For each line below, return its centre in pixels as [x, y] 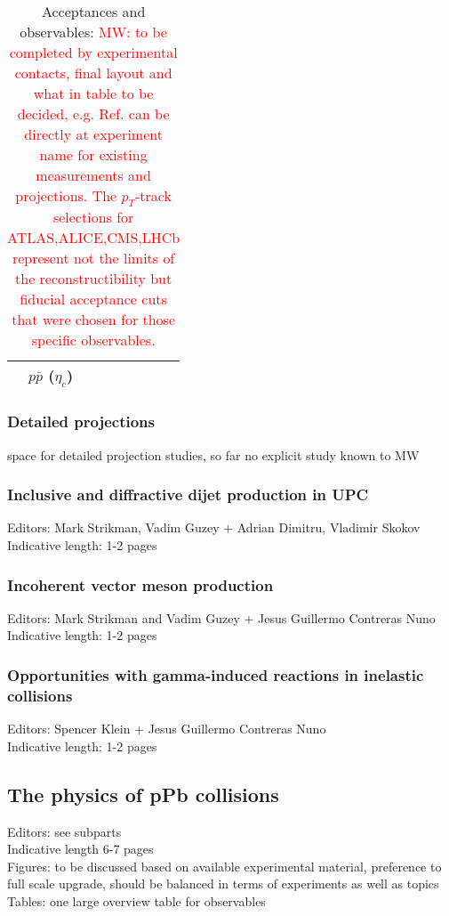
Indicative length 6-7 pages [80, 849]
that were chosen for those [94, 320]
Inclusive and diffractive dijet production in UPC [188, 494]
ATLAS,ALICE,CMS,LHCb [94, 238]
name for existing [93, 154]
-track [153, 195]
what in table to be [93, 93]
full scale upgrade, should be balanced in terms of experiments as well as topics [223, 884]
